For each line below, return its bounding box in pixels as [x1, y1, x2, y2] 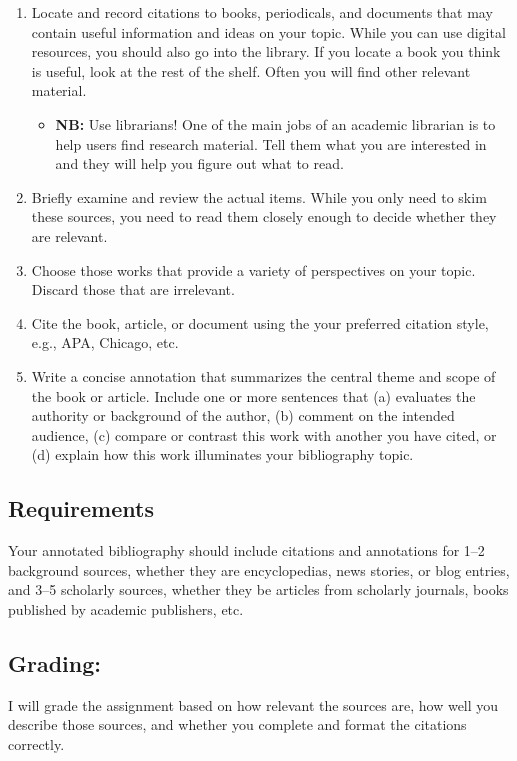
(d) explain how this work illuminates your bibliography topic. [31, 444, 414, 465]
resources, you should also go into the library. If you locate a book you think [31, 41, 501, 62]
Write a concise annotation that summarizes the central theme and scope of [31, 365, 496, 386]
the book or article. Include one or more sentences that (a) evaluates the [31, 385, 476, 406]
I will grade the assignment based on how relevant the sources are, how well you [8, 694, 499, 715]
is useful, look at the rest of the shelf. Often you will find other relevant [31, 60, 471, 81]
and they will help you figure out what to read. [55, 153, 344, 174]
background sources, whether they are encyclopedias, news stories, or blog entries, [8, 559, 510, 580]
